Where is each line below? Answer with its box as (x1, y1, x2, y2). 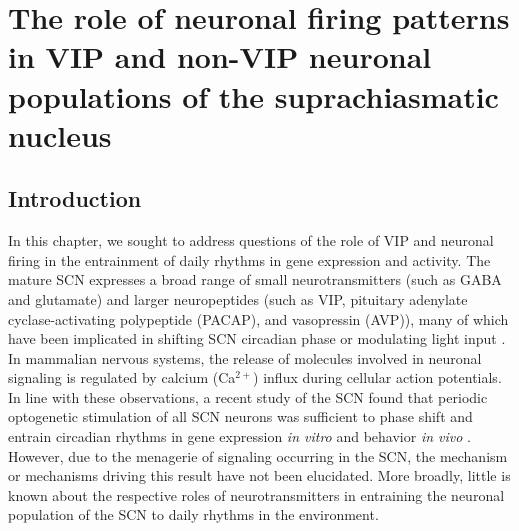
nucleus (8, 114, 112, 155)
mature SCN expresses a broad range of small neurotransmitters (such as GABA (8, 269, 502, 290)
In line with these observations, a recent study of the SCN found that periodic (8, 386, 488, 407)
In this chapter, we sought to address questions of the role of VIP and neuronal (8, 230, 494, 251)
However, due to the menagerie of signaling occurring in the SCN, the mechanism (8, 445, 508, 466)
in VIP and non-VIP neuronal (8, 36, 432, 77)
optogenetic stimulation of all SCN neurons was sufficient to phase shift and (8, 406, 473, 427)
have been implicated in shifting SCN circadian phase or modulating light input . (8, 328, 506, 349)
